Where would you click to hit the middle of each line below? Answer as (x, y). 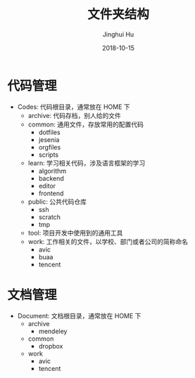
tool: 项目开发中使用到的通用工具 (75, 233)
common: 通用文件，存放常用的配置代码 (86, 124)
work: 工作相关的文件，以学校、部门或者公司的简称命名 (108, 241)
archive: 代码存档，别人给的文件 (74, 115)
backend (51, 178)
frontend (51, 193)
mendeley (53, 331)
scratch (50, 217)
